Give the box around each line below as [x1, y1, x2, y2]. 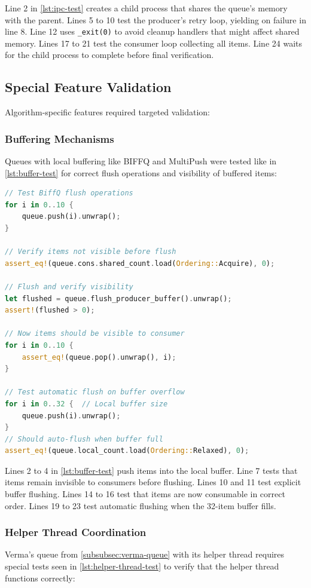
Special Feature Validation [5, 78, 172, 96]
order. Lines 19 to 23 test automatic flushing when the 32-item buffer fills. [5, 499, 276, 512]
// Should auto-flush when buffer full [5, 434, 163, 443]
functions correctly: [5, 571, 75, 584]
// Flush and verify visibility [5, 282, 133, 291]
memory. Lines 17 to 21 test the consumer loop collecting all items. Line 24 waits [5, 36, 302, 49]
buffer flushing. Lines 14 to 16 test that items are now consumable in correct [5, 488, 285, 500]
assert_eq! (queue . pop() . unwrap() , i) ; [22, 353, 176, 362]
